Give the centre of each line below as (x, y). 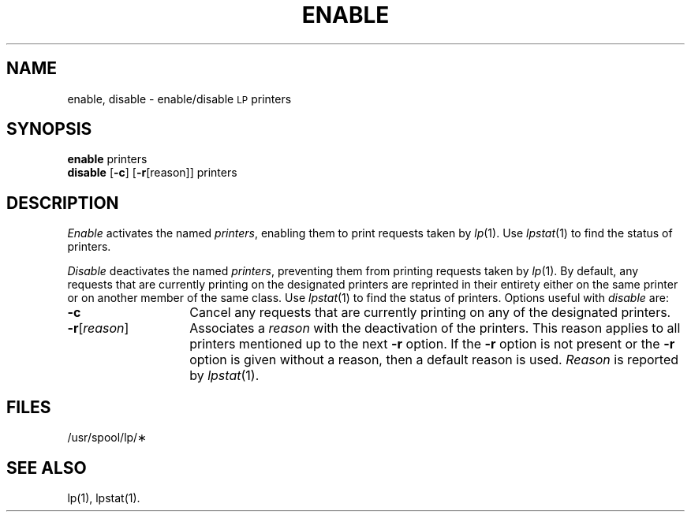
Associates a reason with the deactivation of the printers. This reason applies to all (435, 328)
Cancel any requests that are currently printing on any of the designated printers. (430, 313)
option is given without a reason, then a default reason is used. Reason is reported (434, 360)
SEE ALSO (47, 468)
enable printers (107, 159)
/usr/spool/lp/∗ (107, 438)
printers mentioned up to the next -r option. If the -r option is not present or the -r (432, 344)
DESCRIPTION (63, 203)
